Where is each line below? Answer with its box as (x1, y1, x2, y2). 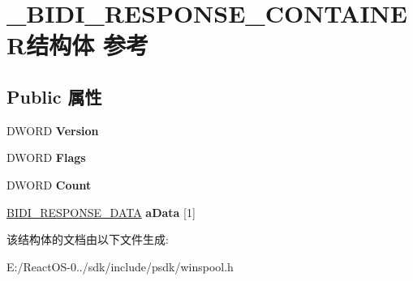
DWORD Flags (6, 149, 86, 166)
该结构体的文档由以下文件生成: (6, 231, 169, 248)
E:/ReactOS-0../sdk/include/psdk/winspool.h (6, 258, 234, 275)
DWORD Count (6, 176, 92, 193)
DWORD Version (6, 121, 99, 138)
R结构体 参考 (6, 28, 148, 62)
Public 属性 (6, 83, 102, 109)
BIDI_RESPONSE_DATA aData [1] (6, 203, 196, 220)
